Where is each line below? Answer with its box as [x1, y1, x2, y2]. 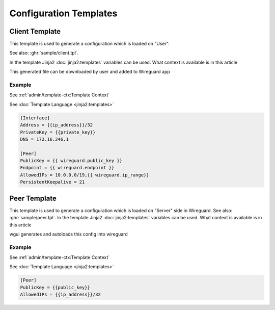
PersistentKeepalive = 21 [20, 179, 85, 185]
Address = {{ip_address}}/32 [20, 122, 93, 128]
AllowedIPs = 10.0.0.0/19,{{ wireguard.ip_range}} [20, 172, 150, 178]
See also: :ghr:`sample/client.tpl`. [9, 50, 79, 56]
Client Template [9, 27, 61, 36]
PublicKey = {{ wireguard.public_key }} [20, 158, 122, 164]
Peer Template [9, 194, 57, 202]
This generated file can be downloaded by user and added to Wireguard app [9, 69, 170, 75]
